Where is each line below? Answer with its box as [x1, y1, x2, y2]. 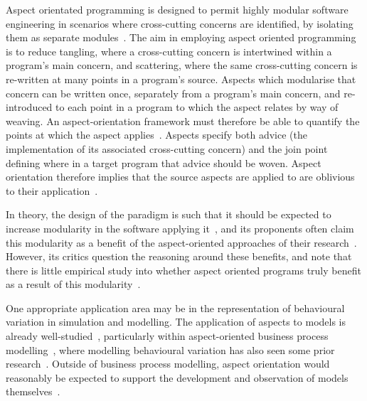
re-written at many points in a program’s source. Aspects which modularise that [6, 71, 356, 86]
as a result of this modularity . [6, 277, 141, 292]
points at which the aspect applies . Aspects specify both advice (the [6, 127, 307, 142]
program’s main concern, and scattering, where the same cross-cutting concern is [6, 58, 358, 73]
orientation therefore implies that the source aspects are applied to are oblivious [6, 169, 355, 184]
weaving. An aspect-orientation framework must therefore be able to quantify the [6, 113, 360, 128]
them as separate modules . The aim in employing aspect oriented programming [6, 30, 356, 45]
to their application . [6, 183, 98, 198]
